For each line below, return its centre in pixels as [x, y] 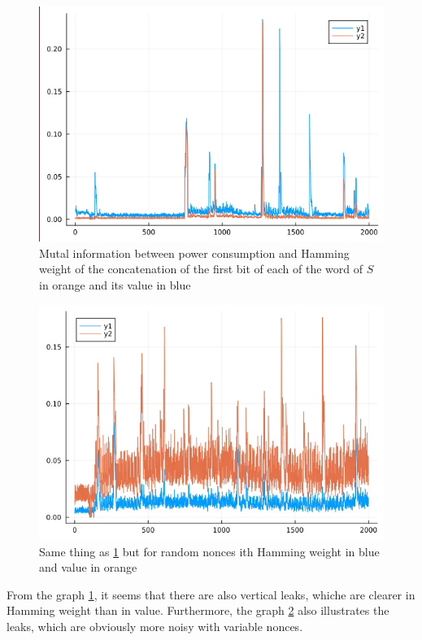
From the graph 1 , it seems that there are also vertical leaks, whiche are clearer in [211, 594]
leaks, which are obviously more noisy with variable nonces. [155, 626]
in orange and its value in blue [115, 285]
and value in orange [88, 567]
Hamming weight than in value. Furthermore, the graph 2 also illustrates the [198, 610]
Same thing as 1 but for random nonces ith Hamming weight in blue [209, 551]
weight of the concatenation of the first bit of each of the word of [201, 269]
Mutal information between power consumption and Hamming [194, 253]
